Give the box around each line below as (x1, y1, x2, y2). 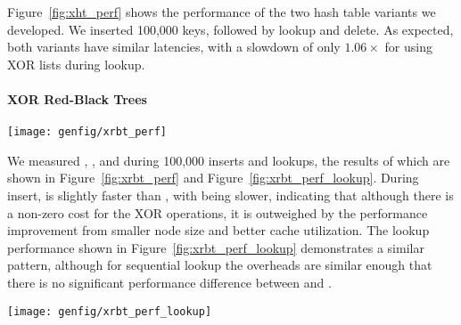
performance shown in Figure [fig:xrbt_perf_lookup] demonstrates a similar (7, 238, 424, 256)
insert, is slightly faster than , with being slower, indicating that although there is (7, 186, 454, 205)
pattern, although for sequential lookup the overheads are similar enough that (7, 256, 432, 274)
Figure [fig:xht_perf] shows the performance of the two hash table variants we (7, 3, 436, 20)
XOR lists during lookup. (7, 54, 145, 73)
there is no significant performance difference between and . (7, 272, 332, 291)
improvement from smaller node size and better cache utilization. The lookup (7, 221, 430, 240)
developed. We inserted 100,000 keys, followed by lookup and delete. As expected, (7, 20, 454, 38)
